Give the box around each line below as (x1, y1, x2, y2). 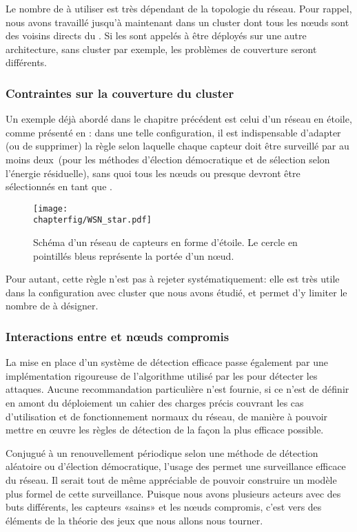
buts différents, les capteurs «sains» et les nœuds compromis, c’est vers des (6, 500, 322, 514)
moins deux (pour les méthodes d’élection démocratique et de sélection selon (6, 152, 330, 166)
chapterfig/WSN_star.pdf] (33, 215, 152, 225)
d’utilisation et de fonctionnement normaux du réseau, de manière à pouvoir (6, 409, 328, 423)
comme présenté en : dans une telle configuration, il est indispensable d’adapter (6, 125, 341, 139)
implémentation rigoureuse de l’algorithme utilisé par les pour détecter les (6, 368, 318, 382)
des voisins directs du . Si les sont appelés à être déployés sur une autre (6, 28, 307, 43)
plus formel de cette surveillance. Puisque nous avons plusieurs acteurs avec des (6, 486, 341, 500)
